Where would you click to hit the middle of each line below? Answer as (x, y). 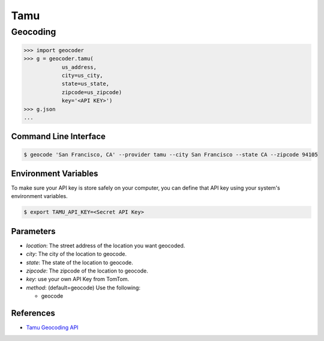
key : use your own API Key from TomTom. (77, 279)
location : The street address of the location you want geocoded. (106, 246)
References (33, 313)
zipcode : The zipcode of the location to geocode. (87, 271)
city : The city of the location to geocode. (76, 254)
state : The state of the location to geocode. (79, 262)
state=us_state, (85, 84)
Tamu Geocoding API (52, 328)
